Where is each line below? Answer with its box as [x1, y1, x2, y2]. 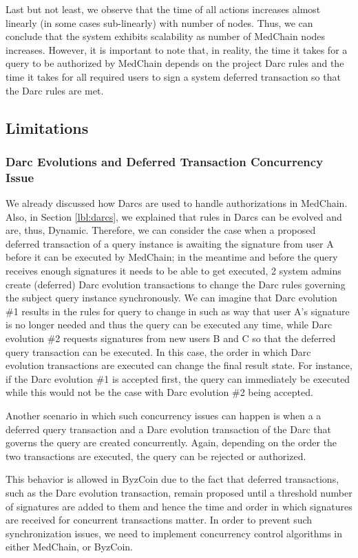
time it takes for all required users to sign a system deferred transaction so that [6, 69, 341, 83]
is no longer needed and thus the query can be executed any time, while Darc [6, 317, 333, 332]
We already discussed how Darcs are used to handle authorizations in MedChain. [6, 196, 348, 210]
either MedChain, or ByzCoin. [6, 539, 134, 554]
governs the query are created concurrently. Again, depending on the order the [6, 435, 337, 450]
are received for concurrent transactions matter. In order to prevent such [6, 512, 313, 527]
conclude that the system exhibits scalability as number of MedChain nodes [6, 29, 326, 43]
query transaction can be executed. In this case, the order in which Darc [6, 344, 311, 359]
